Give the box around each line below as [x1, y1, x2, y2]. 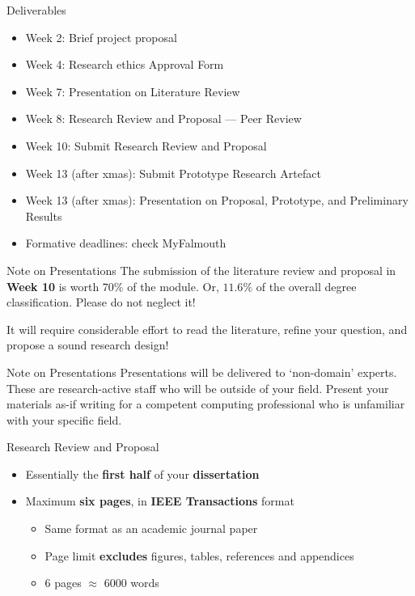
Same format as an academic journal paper [44, 520, 258, 537]
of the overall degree [256, 277, 357, 294]
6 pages [44, 574, 82, 591]
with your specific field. [6, 411, 122, 428]
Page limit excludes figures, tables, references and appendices [44, 547, 354, 564]
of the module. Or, [127, 277, 219, 294]
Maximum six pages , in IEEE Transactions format [25, 492, 294, 509]
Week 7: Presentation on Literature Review [25, 82, 240, 99]
